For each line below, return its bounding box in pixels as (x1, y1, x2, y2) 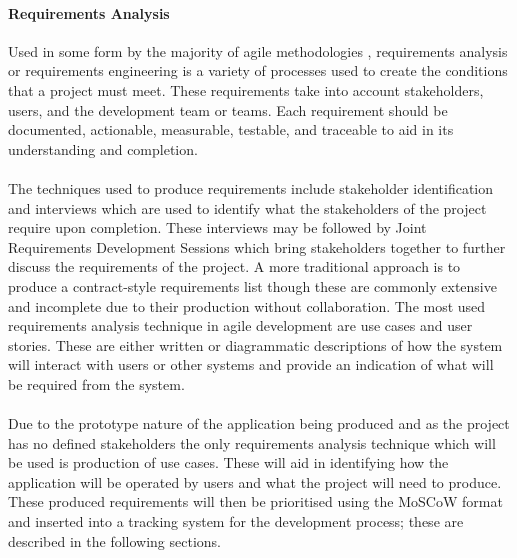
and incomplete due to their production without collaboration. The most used (8, 295, 486, 316)
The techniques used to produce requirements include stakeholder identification (8, 177, 494, 198)
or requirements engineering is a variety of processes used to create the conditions (8, 60, 508, 81)
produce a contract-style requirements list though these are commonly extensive (8, 275, 497, 296)
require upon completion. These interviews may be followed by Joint (8, 217, 427, 238)
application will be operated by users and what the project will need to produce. (8, 471, 502, 492)
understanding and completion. (8, 138, 198, 159)
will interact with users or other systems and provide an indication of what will (8, 354, 494, 375)
